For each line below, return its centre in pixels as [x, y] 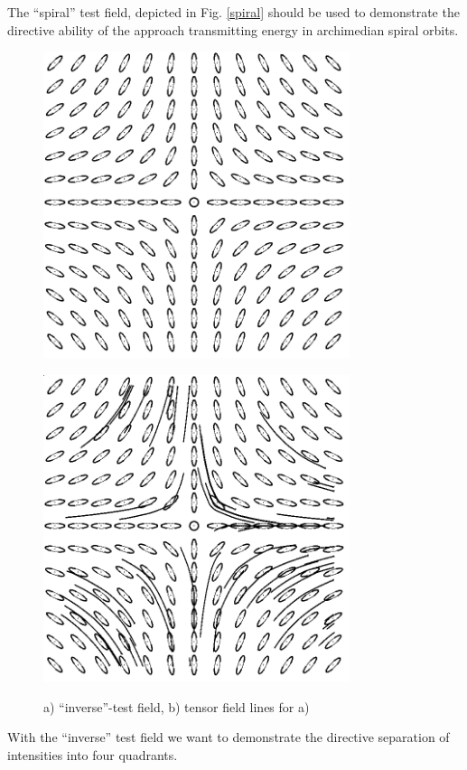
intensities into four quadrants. [93, 754]
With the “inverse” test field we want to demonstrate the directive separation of [229, 737]
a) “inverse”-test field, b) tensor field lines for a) [177, 706]
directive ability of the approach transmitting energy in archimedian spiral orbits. [233, 29]
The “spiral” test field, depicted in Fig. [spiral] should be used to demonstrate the [233, 12]
